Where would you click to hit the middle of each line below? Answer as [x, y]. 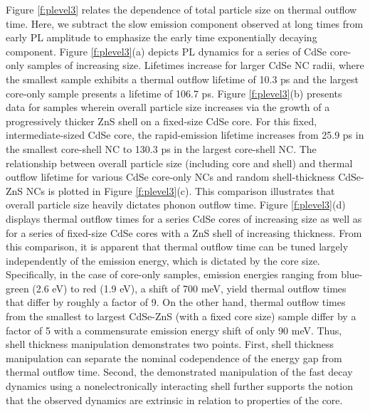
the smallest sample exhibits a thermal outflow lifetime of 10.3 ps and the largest [182, 79]
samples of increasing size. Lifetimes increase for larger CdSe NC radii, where [196, 65]
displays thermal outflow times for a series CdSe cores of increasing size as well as [184, 218]
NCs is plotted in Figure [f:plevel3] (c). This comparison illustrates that [180, 190]
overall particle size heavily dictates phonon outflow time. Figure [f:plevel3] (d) [176, 205]
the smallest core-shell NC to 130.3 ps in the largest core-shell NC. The [161, 148]
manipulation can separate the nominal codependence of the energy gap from [174, 358]
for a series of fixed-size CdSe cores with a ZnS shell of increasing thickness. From [184, 232]
